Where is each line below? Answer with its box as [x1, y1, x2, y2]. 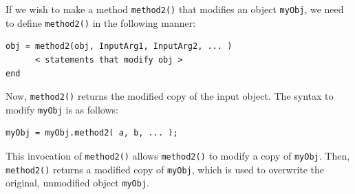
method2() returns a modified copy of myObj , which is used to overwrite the [6, 162, 325, 176]
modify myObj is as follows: [6, 102, 118, 116]
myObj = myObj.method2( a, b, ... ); [6, 128, 178, 138]
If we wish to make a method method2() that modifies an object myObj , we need [6, 2, 344, 16]
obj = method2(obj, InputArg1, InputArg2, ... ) [6, 41, 233, 52]
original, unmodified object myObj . [6, 175, 149, 190]
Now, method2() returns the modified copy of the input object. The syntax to [6, 89, 334, 103]
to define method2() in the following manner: [6, 15, 196, 30]
